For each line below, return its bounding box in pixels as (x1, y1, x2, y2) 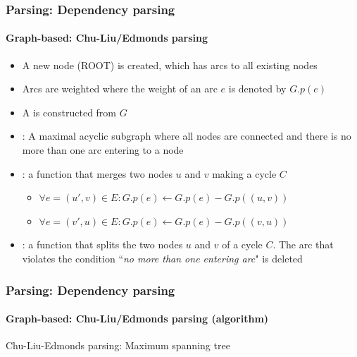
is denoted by (228, 81, 287, 96)
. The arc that (273, 237, 334, 252)
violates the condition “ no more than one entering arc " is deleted (22, 250, 303, 265)
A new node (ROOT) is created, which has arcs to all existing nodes (22, 57, 318, 72)
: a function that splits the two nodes (22, 237, 183, 252)
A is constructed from (22, 104, 117, 119)
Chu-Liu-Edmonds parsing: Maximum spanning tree (6, 338, 230, 353)
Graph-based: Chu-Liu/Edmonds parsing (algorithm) (6, 311, 269, 326)
